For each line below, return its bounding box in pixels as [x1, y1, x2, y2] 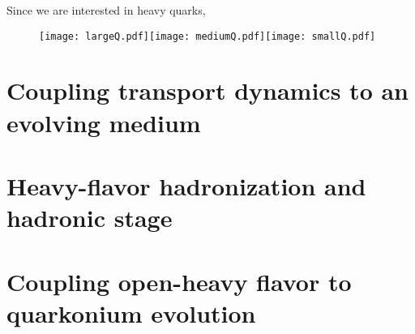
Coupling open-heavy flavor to [6, 264, 352, 298]
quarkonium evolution [6, 296, 256, 329]
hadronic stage [6, 201, 173, 234]
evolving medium [6, 105, 201, 139]
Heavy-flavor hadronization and [6, 169, 366, 202]
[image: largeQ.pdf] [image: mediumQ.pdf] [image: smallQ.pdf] [39, 30, 376, 42]
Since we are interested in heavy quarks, [6, 2, 206, 18]
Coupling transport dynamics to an [6, 74, 409, 107]
